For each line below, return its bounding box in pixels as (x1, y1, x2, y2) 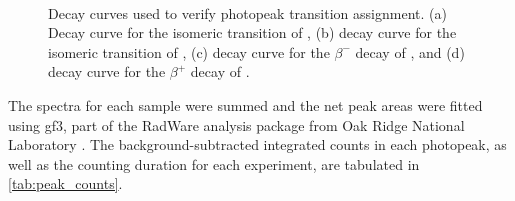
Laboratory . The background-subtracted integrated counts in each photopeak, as (8, 134, 507, 155)
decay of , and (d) (355, 41, 465, 62)
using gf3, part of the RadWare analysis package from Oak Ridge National (8, 114, 465, 135)
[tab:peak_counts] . (8, 173, 123, 194)
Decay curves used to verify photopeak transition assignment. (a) (48, 2, 447, 23)
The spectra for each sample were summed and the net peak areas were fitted (8, 94, 483, 115)
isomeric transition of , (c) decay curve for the (48, 41, 330, 62)
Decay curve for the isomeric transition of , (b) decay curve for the (48, 22, 457, 43)
